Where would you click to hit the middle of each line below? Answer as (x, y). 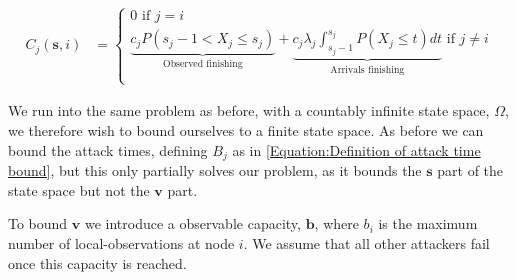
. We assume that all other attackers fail (366, 242)
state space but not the (79, 189)
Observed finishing (203, 64)
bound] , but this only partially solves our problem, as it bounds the (215, 170)
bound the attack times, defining (108, 149)
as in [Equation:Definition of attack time (356, 149)
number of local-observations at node (121, 242)
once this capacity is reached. (97, 262)
